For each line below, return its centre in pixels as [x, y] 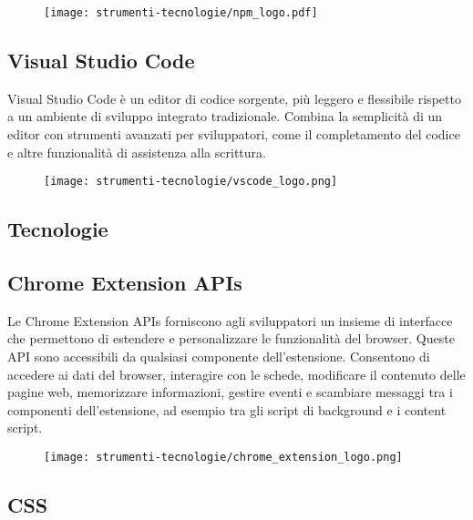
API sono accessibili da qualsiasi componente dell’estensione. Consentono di [219, 357]
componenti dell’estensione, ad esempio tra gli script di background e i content [227, 409]
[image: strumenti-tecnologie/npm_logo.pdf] [181, 13]
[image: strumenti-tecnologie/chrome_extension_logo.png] [223, 458]
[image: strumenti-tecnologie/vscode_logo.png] [191, 182]
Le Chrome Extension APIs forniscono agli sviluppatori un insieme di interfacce [230, 320]
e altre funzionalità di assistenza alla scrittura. [137, 152]
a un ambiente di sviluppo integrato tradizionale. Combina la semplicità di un [225, 116]
